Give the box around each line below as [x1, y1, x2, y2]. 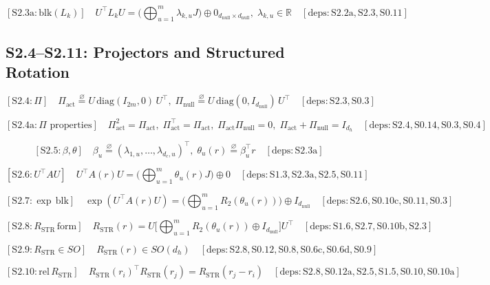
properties [50, 120, 92, 130]
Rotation [6, 61, 70, 83]
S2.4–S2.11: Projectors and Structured [6, 41, 285, 62]
